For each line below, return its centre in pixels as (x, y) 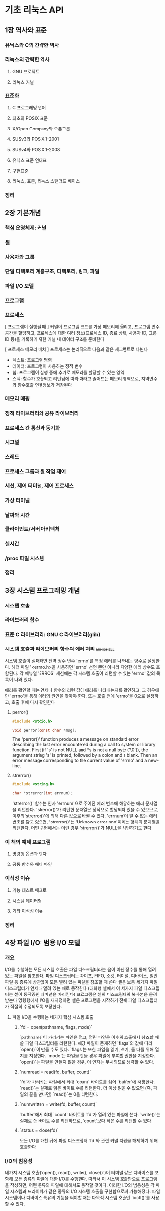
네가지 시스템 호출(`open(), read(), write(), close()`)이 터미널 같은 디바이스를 (79, 1172)
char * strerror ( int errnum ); (42, 793)
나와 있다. (23, 679)
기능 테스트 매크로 (29, 890)
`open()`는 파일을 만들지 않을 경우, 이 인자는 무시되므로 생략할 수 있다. (87, 1062)
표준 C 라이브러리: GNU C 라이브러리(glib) (53, 635)
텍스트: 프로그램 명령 (32, 360)
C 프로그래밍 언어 (29, 108)
